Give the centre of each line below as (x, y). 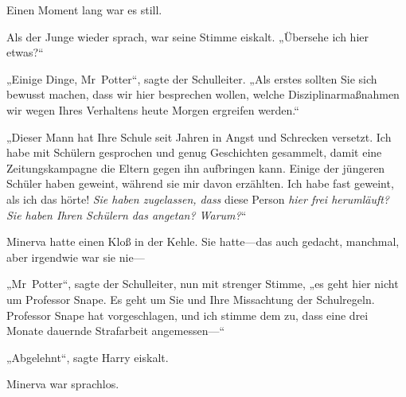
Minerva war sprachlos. (63, 384)
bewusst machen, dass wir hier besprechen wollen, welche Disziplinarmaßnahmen (203, 94)
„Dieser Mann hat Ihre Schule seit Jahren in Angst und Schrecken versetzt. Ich (199, 136)
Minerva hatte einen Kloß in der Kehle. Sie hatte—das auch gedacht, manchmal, (203, 241)
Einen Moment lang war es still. (84, 10)
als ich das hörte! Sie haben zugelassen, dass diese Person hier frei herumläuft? (198, 198)
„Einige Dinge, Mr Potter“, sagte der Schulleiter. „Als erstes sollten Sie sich (192, 78)
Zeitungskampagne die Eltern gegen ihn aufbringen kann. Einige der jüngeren (196, 167)
